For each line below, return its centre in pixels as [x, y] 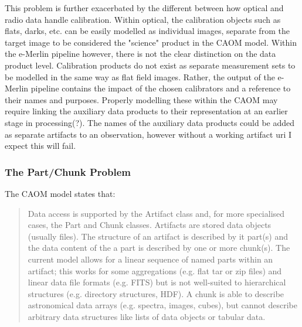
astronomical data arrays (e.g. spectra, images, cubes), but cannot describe [162, 305]
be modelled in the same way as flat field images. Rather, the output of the [140, 76]
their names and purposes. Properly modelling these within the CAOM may [141, 99]
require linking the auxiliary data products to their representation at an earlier [146, 111]
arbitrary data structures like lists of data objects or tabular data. [147, 316]
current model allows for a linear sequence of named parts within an [150, 259]
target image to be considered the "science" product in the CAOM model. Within [151, 42]
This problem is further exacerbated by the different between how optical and [144, 8]
